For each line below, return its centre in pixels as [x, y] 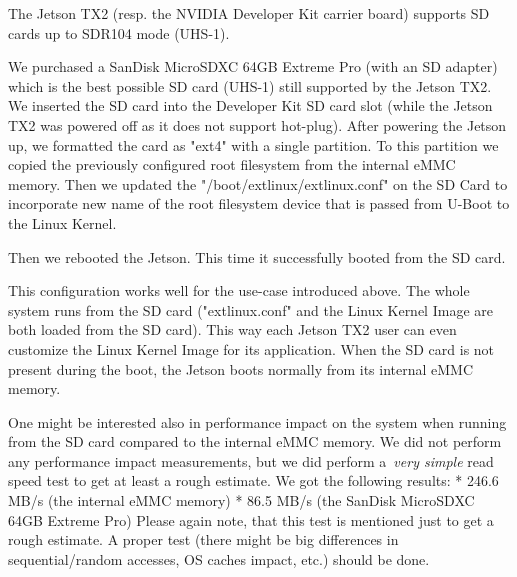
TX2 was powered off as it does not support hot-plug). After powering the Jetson [257, 124]
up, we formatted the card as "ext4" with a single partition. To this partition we [253, 144]
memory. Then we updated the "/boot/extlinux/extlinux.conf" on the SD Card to [258, 183]
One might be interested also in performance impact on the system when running [257, 421]
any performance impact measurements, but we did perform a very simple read [251, 460]
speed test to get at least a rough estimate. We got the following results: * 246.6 [253, 480]
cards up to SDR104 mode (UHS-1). [119, 32]
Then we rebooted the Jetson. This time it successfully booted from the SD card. [257, 256]
